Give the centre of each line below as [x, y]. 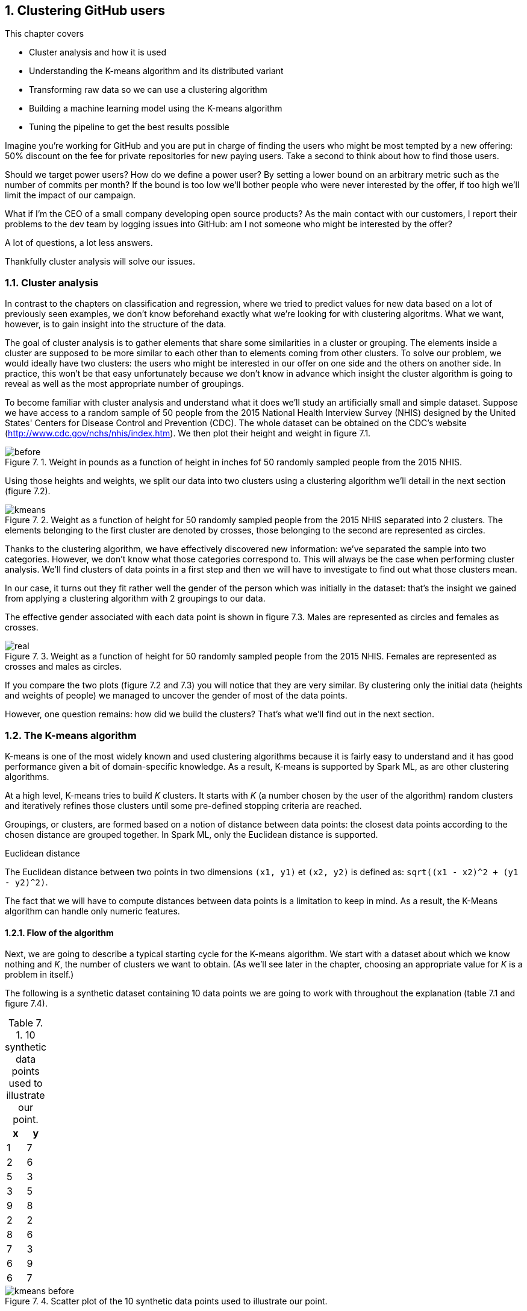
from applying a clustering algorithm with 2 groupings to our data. [135, 599]
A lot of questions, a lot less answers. [79, 243]
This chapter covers [45, 34]
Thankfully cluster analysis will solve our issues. [100, 262]
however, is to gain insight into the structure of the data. [116, 324]
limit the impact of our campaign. [70, 195]
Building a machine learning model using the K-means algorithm [156, 108]
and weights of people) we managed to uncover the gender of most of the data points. [176, 696]
